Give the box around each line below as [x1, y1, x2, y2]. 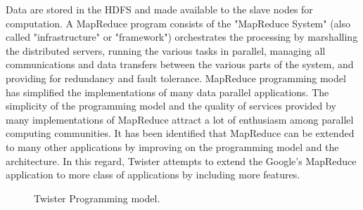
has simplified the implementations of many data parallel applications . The [6, 84, 329, 99]
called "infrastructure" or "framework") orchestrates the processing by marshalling [6, 29, 358, 44]
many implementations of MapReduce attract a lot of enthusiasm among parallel [6, 112, 354, 126]
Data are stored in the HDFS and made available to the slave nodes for [6, 2, 313, 16]
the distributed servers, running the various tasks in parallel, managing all [6, 43, 326, 58]
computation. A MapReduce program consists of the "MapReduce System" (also [6, 15, 351, 30]
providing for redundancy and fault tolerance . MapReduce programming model [6, 70, 346, 85]
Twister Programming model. [34, 190, 160, 205]
